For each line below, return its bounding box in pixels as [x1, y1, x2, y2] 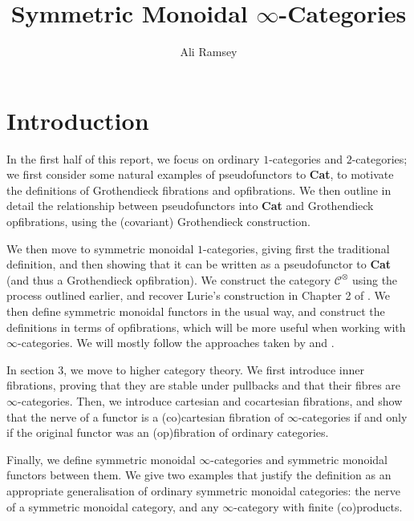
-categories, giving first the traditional [203, 240, 390, 256]
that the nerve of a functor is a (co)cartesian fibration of [6, 408, 284, 425]
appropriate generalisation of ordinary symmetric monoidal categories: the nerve [6, 482, 400, 499]
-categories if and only [298, 408, 408, 425]
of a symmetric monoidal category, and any [6, 498, 219, 515]
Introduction [6, 103, 149, 136]
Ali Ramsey [180, 43, 237, 60]
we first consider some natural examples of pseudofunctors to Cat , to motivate [6, 166, 394, 183]
